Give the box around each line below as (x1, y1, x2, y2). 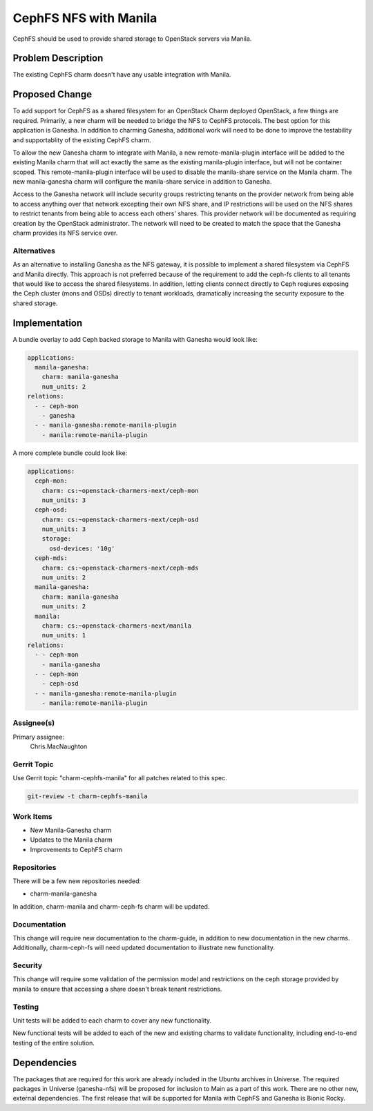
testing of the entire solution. (12, 1038, 95, 1047)
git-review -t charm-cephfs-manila (27, 793, 148, 800)
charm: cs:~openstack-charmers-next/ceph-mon (41, 487, 199, 494)
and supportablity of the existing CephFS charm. (12, 135, 151, 144)
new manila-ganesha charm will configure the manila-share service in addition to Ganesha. (12, 177, 272, 186)
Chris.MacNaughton (30, 742, 88, 751)
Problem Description (12, 52, 104, 64)
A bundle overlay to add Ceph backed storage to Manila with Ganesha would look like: (12, 335, 258, 343)
